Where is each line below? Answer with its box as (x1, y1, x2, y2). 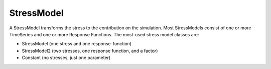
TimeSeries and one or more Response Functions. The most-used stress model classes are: (9, 31, 199, 37)
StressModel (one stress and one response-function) (22, 41, 131, 47)
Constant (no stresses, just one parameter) (22, 55, 111, 61)
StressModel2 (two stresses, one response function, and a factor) (22, 48, 158, 54)
